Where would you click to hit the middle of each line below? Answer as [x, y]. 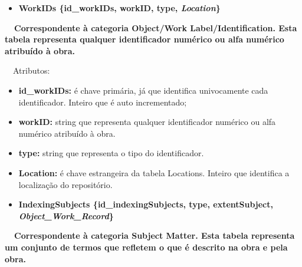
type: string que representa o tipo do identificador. [111, 153]
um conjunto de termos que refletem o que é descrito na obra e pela [146, 247]
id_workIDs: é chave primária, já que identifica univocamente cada [143, 90]
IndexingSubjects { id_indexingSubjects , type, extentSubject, [146, 204]
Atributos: [31, 70]
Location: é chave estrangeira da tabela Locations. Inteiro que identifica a [154, 172]
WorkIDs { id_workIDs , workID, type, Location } [119, 8]
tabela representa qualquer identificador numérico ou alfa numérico [145, 39]
